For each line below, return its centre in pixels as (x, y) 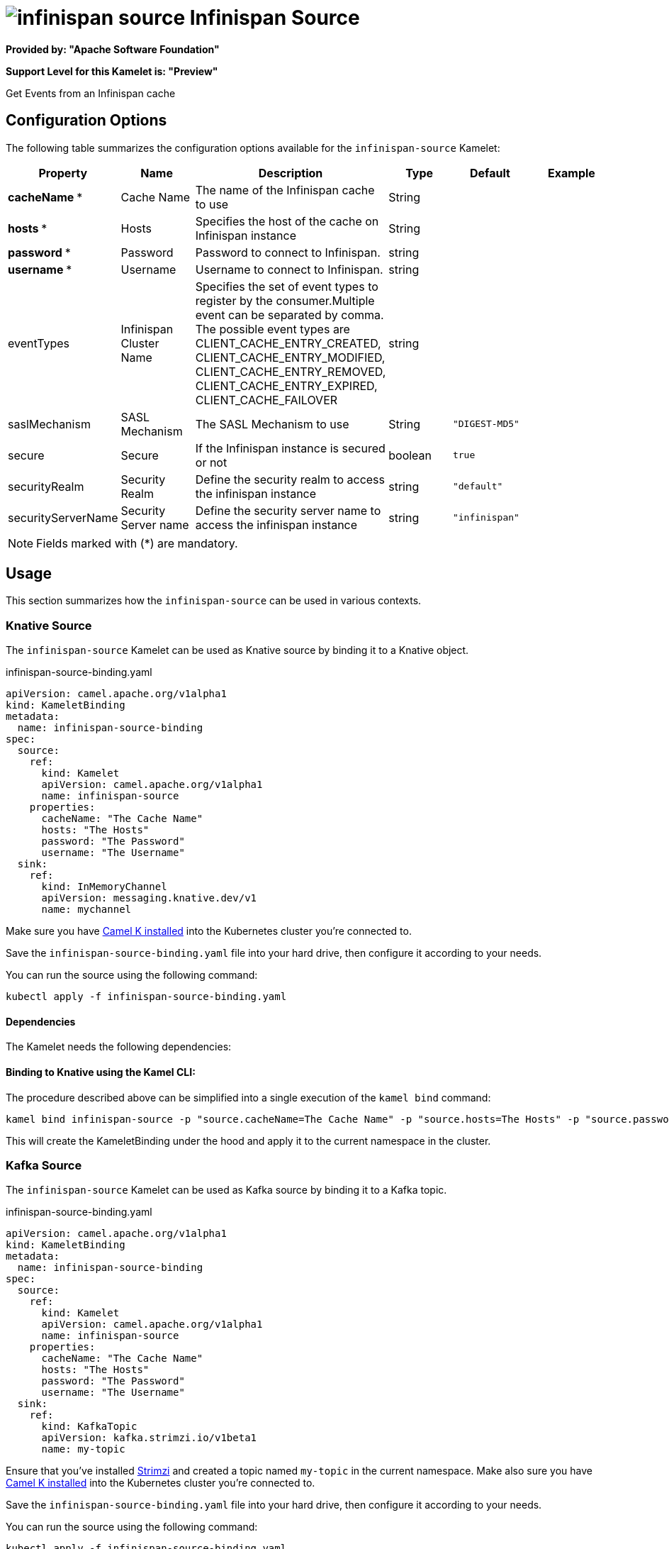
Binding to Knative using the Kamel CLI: (101, 1072)
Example (572, 173)
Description (291, 173)
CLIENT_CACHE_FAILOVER (266, 400)
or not (211, 462)
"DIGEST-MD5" (486, 424)
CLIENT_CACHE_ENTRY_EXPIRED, (286, 385)
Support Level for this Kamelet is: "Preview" (112, 71)
